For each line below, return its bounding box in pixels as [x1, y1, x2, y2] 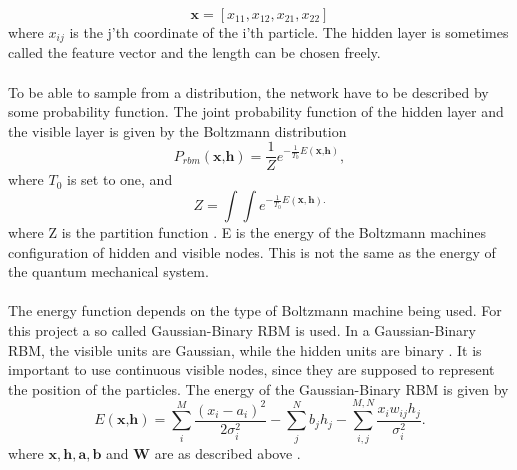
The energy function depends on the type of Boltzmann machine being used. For [8, 300, 502, 321]
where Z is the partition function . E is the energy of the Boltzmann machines [8, 222, 486, 243]
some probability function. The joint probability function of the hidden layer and [8, 101, 504, 122]
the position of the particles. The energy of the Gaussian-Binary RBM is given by [8, 378, 509, 399]
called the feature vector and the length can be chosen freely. [8, 42, 381, 63]
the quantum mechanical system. [8, 261, 209, 282]
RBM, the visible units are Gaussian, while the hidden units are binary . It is [8, 339, 482, 360]
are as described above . [154, 442, 301, 463]
